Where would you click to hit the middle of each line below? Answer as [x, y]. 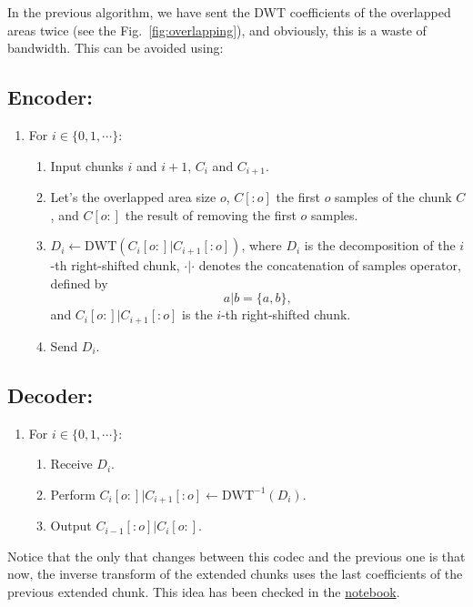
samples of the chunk [393, 197]
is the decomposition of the [380, 245]
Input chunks [87, 165]
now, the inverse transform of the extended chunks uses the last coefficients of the [235, 574]
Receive [71, 464]
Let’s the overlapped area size [133, 197]
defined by [79, 283]
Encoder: [50, 97]
